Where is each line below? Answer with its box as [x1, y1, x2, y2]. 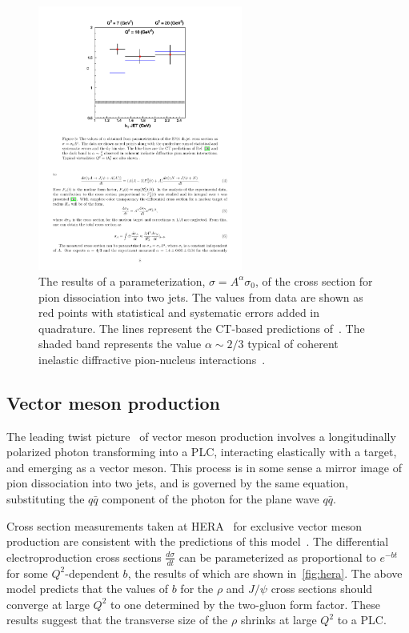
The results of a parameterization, [38, 272, 206, 289]
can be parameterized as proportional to [178, 548, 376, 565]
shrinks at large [240, 611, 317, 628]
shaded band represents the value [38, 335, 202, 352]
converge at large [6, 595, 90, 612]
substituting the [6, 491, 85, 507]
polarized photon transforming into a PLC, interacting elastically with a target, [6, 443, 397, 460]
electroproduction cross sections [6, 548, 162, 565]
